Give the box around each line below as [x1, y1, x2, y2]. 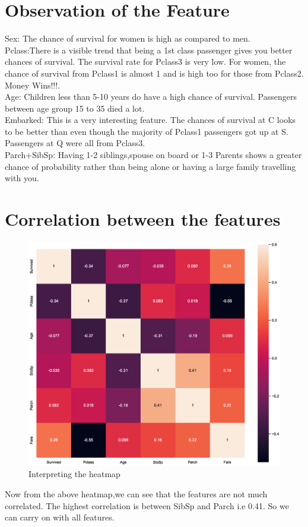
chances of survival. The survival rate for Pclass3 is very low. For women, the [5, 55, 286, 68]
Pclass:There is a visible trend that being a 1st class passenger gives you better [5, 43, 293, 56]
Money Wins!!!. [5, 78, 61, 91]
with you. [5, 172, 39, 184]
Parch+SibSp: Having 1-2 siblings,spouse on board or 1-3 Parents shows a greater [5, 149, 302, 161]
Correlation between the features [5, 207, 281, 231]
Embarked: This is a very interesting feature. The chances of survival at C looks [5, 113, 296, 126]
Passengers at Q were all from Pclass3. [5, 137, 145, 149]
